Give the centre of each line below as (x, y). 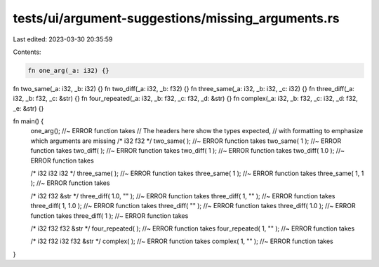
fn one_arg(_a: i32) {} (69, 70)
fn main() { (28, 121)
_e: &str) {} (28, 108)
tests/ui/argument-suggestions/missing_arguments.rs (176, 18)
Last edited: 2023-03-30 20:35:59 (63, 39)
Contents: (27, 52)
